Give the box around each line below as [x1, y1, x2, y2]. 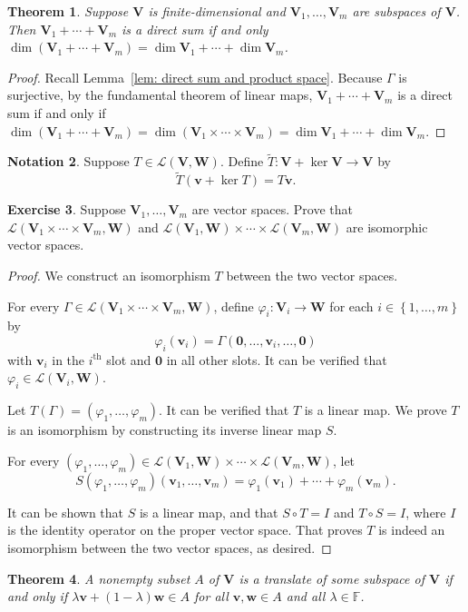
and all [286, 587, 326, 606]
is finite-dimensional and [148, 2, 286, 20]
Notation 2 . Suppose [7, 152, 130, 171]
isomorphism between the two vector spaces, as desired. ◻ [7, 538, 332, 557]
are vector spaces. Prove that [191, 200, 354, 219]
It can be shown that [7, 502, 124, 521]
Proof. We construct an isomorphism [7, 265, 210, 284]
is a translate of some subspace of [239, 568, 424, 587]
